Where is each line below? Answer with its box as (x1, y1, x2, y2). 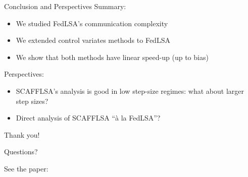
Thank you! (4, 129, 40, 140)
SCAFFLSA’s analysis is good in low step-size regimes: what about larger (16, 85, 244, 96)
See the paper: (4, 163, 48, 173)
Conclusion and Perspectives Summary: (4, 1, 126, 11)
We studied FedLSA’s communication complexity (16, 18, 168, 28)
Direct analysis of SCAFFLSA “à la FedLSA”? (16, 112, 161, 123)
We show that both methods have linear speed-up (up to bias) (16, 51, 209, 62)
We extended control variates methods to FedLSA (16, 35, 170, 45)
